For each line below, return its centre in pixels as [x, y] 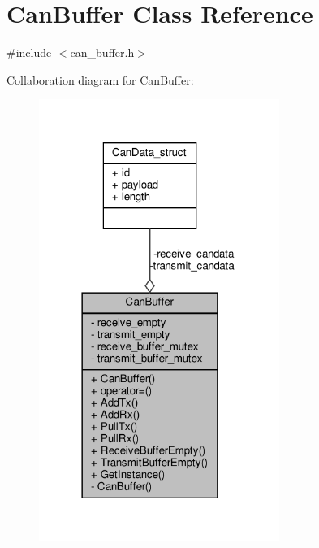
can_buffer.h [102, 52]
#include [29, 52]
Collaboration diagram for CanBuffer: [100, 79]
